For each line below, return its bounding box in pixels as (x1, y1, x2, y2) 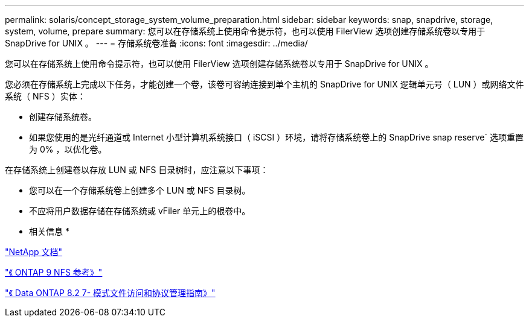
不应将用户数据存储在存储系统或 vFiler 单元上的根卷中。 (29, 206, 251, 216)
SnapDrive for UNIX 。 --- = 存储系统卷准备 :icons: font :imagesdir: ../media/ (5, 38, 308, 48)
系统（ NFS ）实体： (5, 91, 86, 101)
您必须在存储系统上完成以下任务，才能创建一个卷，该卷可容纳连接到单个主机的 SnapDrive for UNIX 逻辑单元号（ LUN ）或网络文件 (5, 79, 524, 89)
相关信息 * (29, 226, 69, 236)
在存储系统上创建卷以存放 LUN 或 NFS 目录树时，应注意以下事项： (5, 165, 269, 175)
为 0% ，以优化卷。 (29, 144, 107, 154)
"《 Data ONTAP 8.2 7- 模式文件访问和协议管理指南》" (5, 288, 216, 298)
